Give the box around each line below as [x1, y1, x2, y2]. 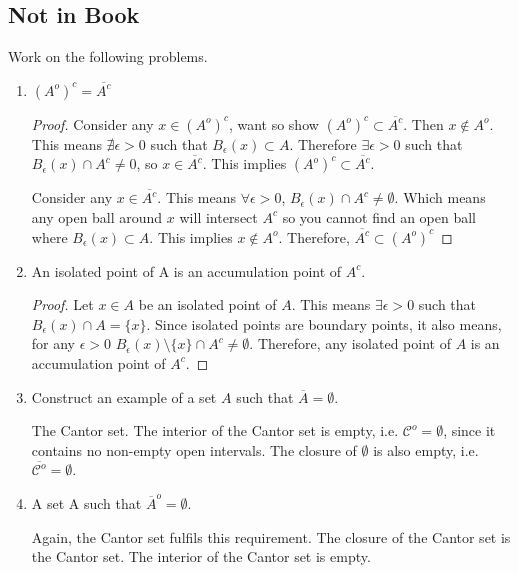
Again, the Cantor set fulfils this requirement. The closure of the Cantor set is [31, 526, 511, 547]
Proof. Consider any [31, 113, 154, 134]
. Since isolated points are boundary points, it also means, [146, 313, 502, 334]
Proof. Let [31, 294, 94, 315]
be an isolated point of [138, 294, 277, 315]
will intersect [179, 206, 258, 227]
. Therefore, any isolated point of [249, 333, 451, 354]
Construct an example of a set [31, 386, 217, 407]
